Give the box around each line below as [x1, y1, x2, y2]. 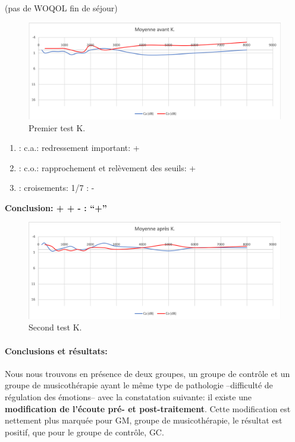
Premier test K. [29, 121, 86, 134]
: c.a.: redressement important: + [18, 141, 140, 154]
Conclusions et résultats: [5, 344, 108, 357]
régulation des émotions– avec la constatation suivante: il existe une [5, 390, 252, 403]
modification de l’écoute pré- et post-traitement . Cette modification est [5, 402, 291, 415]
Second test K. [29, 321, 82, 333]
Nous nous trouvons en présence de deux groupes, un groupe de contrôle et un [5, 367, 290, 379]
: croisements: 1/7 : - [18, 181, 95, 194]
